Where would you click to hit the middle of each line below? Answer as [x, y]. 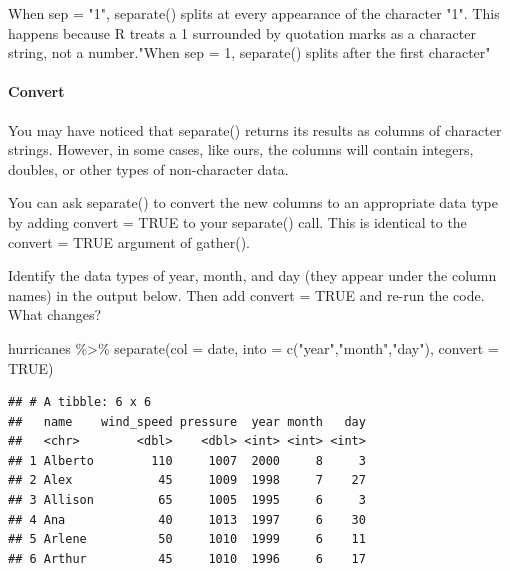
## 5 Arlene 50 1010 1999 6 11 [187, 539]
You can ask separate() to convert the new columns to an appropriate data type [253, 202]
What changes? [55, 314]
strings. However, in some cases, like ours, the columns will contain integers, [241, 149]
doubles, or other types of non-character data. [148, 168]
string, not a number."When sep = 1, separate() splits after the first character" [249, 52]
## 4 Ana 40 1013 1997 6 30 [187, 519]
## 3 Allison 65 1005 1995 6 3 [187, 500]
